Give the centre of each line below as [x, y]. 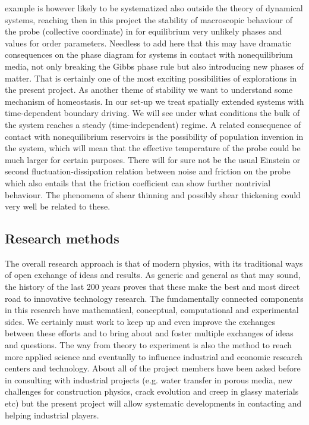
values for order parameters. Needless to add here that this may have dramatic [148, 43]
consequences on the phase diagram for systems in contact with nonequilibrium [149, 54]
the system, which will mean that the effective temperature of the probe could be [153, 148]
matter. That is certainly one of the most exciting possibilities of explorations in [151, 78]
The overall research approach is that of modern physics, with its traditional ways [154, 263]
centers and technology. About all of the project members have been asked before [153, 368]
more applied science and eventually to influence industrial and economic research [154, 356]
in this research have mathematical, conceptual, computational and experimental [152, 310]
